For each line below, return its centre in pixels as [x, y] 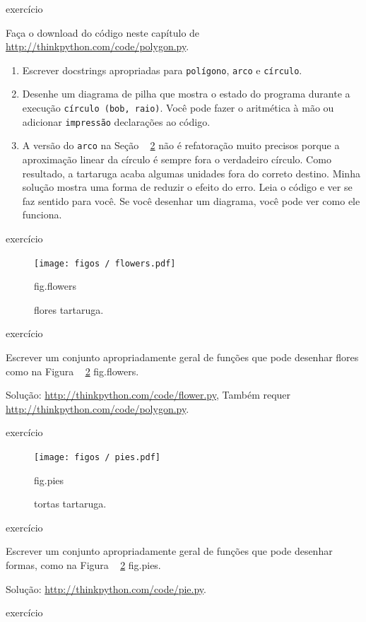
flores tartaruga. [69, 309]
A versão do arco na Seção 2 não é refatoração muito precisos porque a [181, 145]
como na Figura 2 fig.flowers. [72, 371]
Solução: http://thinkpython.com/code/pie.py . [106, 588]
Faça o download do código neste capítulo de [103, 32]
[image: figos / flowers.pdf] [105, 263]
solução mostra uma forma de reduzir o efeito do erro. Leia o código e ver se [187, 187]
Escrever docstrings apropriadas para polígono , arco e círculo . [162, 70]
